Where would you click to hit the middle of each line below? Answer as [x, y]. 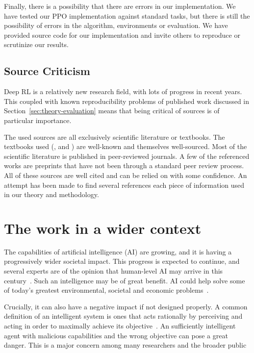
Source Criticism [47, 71]
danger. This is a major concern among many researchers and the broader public [125, 345]
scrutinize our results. [36, 44]
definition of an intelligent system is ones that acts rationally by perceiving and [123, 316]
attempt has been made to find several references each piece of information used [124, 185]
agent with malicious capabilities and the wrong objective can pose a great [116, 335]
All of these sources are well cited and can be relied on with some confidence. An [126, 175]
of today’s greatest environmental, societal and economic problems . [106, 290]
